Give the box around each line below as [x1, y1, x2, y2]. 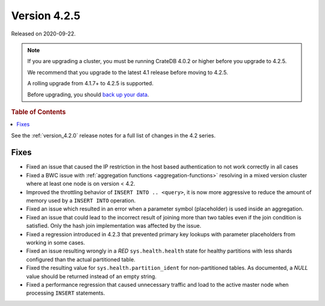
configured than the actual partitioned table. [26, 256, 135, 263]
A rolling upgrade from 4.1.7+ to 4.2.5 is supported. [27, 80, 153, 87]
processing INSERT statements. [26, 289, 105, 297]
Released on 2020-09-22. [11, 30, 76, 37]
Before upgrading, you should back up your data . [27, 91, 149, 98]
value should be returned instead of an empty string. [26, 272, 156, 280]
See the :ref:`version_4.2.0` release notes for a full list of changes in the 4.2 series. [11, 132, 216, 139]
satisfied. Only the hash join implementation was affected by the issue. [26, 222, 202, 230]
